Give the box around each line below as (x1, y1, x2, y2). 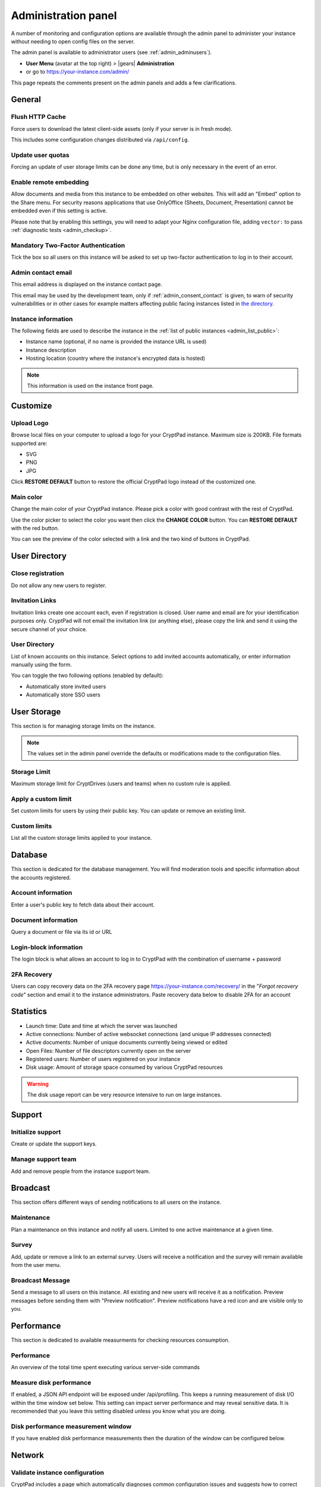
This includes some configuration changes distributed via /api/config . (11, 136, 190, 143)
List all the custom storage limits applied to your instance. (11, 835, 152, 842)
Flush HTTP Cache (11, 113, 67, 121)
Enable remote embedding (11, 178, 89, 186)
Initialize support (11, 1128, 61, 1136)
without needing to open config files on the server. (11, 37, 135, 45)
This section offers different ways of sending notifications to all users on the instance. (11, 1199, 222, 1206)
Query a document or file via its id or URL (11, 928, 112, 935)
